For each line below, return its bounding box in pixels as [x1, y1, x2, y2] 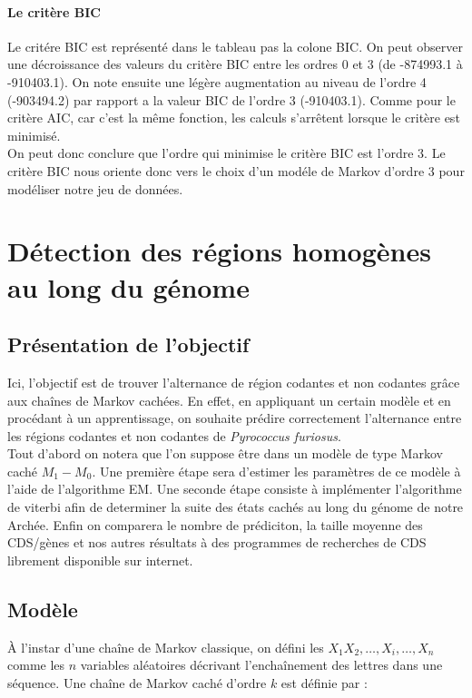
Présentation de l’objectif [7, 330, 250, 359]
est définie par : [280, 673, 368, 692]
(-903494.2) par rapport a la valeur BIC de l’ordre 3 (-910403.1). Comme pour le [7, 90, 456, 109]
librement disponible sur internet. [7, 550, 193, 569]
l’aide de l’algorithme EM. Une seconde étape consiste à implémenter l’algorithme [7, 479, 462, 498]
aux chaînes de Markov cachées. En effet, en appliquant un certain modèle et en [7, 390, 451, 409]
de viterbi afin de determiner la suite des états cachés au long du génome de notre [7, 497, 464, 516]
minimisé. [7, 125, 61, 144]
